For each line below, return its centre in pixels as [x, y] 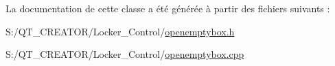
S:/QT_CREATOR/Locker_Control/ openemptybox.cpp [125, 54]
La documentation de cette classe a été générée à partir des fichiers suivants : [168, 8]
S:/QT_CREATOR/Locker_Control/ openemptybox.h [120, 31]
